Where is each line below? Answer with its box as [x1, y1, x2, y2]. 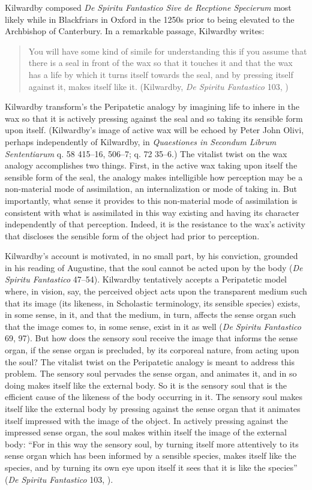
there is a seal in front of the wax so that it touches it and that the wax [28, 56, 293, 69]
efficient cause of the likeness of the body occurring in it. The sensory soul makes [5, 390, 303, 403]
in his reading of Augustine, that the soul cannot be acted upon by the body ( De [5, 261, 303, 273]
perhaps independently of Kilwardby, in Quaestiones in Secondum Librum [5, 135, 277, 148]
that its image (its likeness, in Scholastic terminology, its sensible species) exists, [5, 296, 301, 309]
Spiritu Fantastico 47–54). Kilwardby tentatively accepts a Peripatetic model [5, 273, 287, 285]
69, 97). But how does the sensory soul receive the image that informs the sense [5, 332, 298, 344]
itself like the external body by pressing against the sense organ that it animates [5, 402, 301, 414]
